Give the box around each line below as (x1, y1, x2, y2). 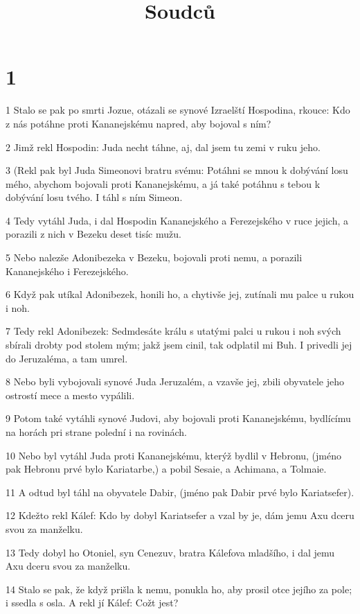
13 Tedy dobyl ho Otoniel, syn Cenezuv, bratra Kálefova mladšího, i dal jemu (6, 545, 335, 559)
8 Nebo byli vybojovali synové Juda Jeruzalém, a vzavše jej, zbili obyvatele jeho (6, 374, 345, 389)
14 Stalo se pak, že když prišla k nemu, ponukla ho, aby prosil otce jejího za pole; (6, 581, 352, 596)
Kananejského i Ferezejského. (6, 263, 129, 278)
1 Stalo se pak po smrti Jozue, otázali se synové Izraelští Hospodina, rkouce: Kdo (6, 103, 350, 117)
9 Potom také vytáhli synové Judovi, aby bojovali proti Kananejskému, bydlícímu (6, 411, 351, 426)
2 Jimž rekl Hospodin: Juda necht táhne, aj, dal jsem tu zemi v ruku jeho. (6, 139, 321, 154)
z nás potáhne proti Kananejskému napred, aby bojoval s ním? (6, 116, 271, 130)
